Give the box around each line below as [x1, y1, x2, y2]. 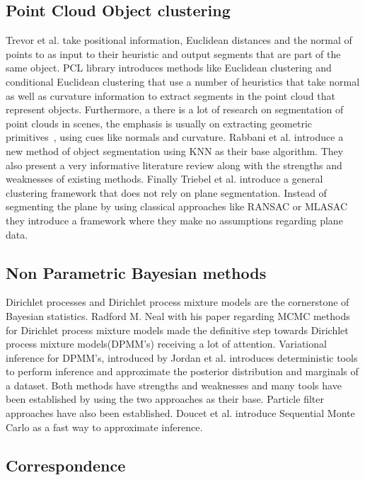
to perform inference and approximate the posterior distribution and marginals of [6, 364, 359, 379]
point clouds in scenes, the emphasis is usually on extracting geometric [6, 115, 313, 130]
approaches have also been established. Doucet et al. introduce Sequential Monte [6, 406, 355, 421]
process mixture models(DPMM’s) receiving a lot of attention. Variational [6, 336, 327, 351]
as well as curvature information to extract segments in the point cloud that [6, 88, 335, 103]
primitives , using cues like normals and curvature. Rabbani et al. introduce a [6, 130, 344, 144]
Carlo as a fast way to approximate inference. [6, 419, 203, 434]
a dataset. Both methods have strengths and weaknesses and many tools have [6, 377, 342, 392]
